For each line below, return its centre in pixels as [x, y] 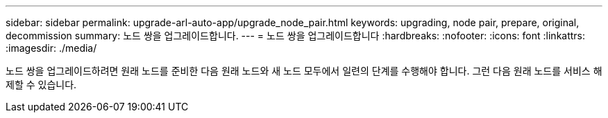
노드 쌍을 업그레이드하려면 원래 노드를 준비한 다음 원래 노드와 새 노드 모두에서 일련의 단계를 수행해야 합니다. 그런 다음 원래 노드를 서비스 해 [304, 71]
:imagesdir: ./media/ [51, 48]
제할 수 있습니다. [41, 85]
